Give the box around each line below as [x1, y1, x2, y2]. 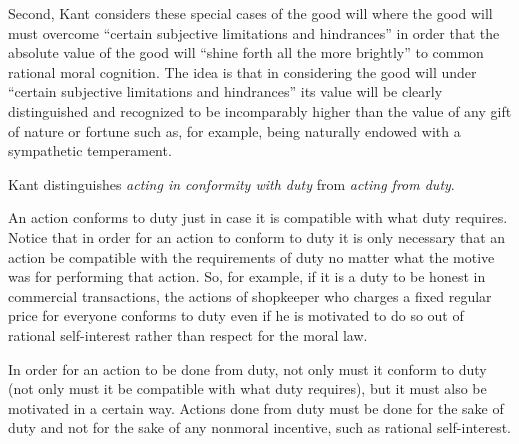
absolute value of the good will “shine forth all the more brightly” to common [8, 42, 484, 63]
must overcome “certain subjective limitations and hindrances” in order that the [8, 22, 500, 43]
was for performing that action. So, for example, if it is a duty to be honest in [8, 266, 486, 287]
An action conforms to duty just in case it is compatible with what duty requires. [8, 207, 508, 228]
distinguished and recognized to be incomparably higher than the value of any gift [8, 100, 512, 121]
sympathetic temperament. [8, 140, 172, 161]
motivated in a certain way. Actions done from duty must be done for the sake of [8, 397, 504, 418]
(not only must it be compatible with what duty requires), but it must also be [8, 378, 487, 399]
